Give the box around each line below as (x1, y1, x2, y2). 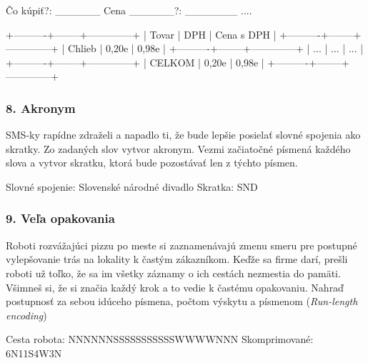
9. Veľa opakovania (6, 209, 115, 227)
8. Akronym (6, 99, 76, 116)
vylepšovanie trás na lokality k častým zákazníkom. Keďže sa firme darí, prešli (6, 252, 348, 267)
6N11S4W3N (6, 345, 62, 360)
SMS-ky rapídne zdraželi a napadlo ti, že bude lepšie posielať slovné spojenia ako (6, 127, 361, 142)
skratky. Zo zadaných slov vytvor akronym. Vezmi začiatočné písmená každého (6, 141, 351, 156)
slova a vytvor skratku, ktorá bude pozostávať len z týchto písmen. (6, 155, 298, 170)
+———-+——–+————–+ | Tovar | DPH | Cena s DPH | (6, 26, 277, 41)
